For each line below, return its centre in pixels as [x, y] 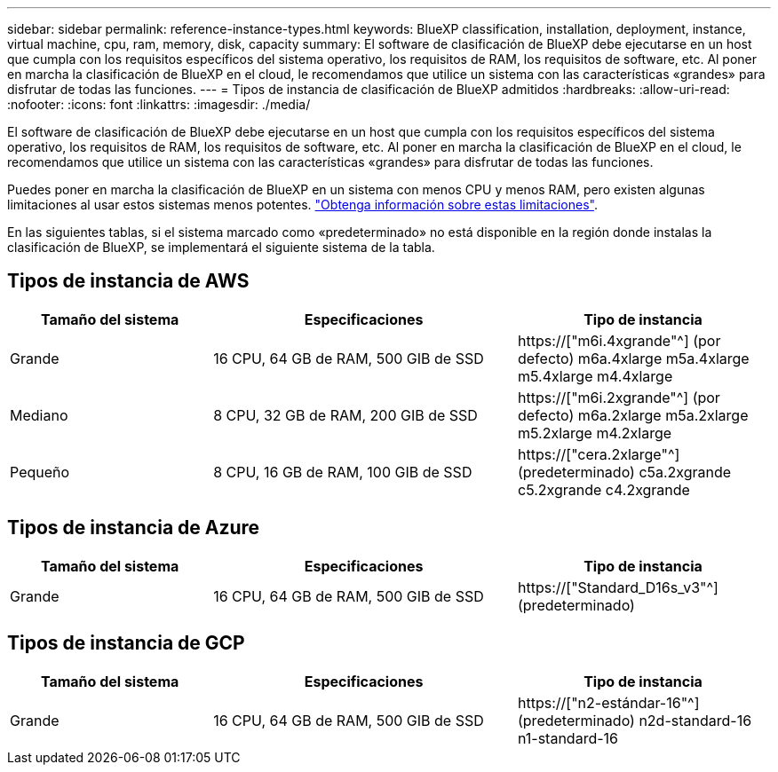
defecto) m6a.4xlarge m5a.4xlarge [633, 358]
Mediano [39, 415]
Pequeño [40, 472]
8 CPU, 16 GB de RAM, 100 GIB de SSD [343, 472]
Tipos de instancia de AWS [128, 281]
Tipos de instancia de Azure [134, 528]
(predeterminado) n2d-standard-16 [635, 720]
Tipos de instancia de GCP [126, 643]
